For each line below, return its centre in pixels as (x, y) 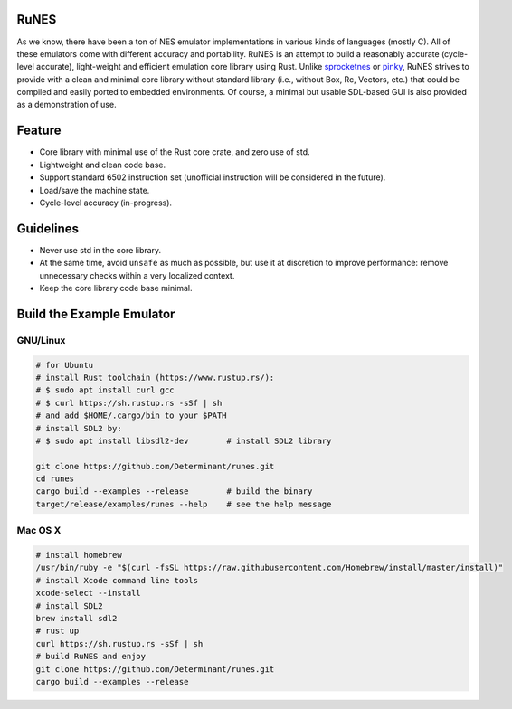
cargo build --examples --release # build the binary (174, 492)
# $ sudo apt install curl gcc (105, 390)
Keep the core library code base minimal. (116, 288)
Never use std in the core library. (100, 250)
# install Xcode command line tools (117, 580)
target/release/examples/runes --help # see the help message (184, 504)
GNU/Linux (41, 340)
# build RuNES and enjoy (91, 657)
